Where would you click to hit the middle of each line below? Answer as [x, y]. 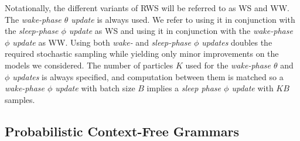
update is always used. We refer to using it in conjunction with [183, 19]
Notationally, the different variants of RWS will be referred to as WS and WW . [147, 8]
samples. [20, 99]
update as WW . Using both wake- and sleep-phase [102, 42]
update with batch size [95, 88]
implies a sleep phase [184, 88]
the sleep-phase [32, 31]
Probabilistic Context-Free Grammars [122, 131]
